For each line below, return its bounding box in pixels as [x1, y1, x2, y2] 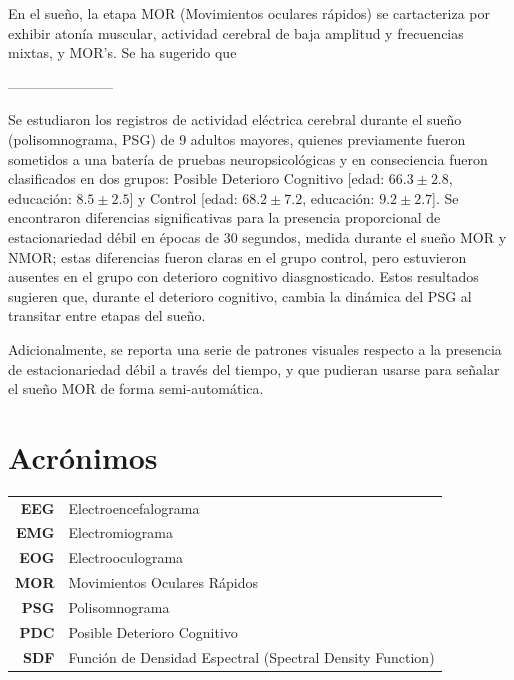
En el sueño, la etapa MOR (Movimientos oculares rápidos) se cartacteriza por [8, 3, 491, 23]
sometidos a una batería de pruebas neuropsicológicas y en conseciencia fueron [8, 148, 488, 169]
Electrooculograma [68, 547, 184, 568]
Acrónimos [8, 436, 158, 477]
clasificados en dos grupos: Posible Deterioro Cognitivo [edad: [8, 168, 385, 189]
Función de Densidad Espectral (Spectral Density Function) [68, 646, 435, 667]
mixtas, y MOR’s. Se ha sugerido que [8, 42, 237, 63]
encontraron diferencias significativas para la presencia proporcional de [8, 207, 441, 228]
